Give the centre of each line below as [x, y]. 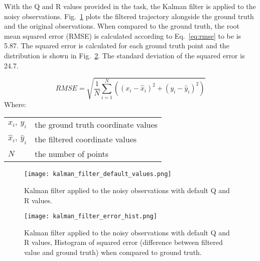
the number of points [72, 154]
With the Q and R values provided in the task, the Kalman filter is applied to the [130, 6]
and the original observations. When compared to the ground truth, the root [122, 26]
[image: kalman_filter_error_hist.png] [91, 216]
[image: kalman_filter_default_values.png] [98, 174]
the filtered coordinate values [86, 139]
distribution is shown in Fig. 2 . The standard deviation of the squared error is [124, 55]
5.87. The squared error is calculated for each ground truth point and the [117, 46]
